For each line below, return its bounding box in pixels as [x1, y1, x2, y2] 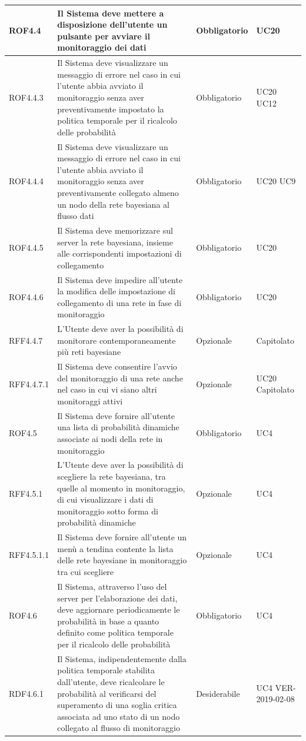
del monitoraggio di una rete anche [57, 371, 183, 384]
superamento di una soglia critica [57, 699, 177, 711]
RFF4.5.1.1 [9, 548, 49, 560]
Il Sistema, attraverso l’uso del [57, 580, 167, 592]
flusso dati [57, 210, 94, 222]
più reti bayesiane [57, 345, 121, 358]
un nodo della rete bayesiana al [57, 198, 169, 210]
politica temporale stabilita [57, 664, 155, 676]
